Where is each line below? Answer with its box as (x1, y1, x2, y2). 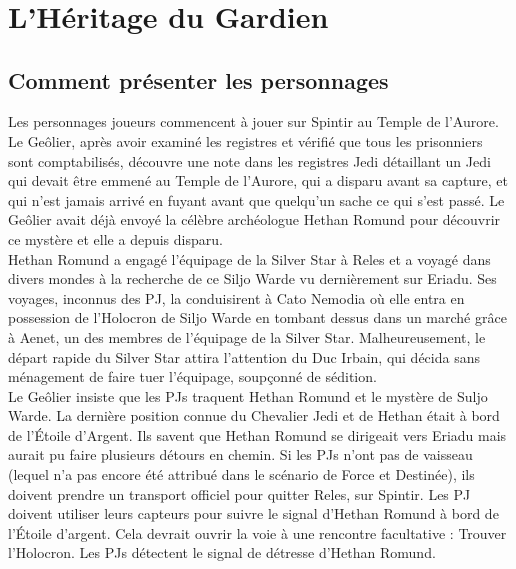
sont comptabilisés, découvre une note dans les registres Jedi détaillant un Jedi (8, 150, 491, 171)
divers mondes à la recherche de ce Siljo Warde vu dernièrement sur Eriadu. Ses (8, 268, 497, 289)
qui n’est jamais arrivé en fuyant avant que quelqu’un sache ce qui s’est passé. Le (8, 189, 505, 210)
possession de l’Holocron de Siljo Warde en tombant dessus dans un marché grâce (8, 307, 507, 328)
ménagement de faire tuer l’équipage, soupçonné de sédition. (8, 366, 377, 387)
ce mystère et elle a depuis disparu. (8, 228, 223, 249)
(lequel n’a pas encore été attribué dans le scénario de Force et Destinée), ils (8, 464, 475, 485)
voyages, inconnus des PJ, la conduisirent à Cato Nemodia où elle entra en (8, 287, 465, 308)
